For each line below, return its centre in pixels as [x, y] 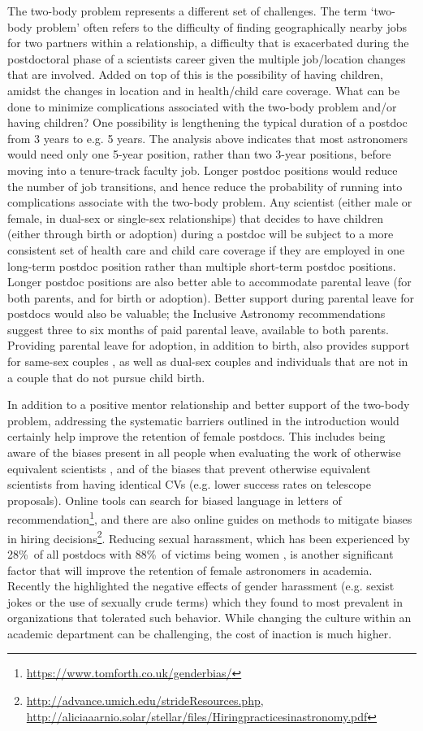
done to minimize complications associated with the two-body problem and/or [202, 106]
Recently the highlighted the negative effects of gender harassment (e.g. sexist [201, 586]
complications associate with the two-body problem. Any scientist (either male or [210, 202]
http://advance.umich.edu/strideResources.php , [145, 701]
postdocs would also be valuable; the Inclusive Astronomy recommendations [196, 313]
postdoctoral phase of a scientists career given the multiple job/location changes [207, 58]
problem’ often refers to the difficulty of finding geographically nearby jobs [221, 26]
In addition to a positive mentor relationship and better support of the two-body [209, 405]
